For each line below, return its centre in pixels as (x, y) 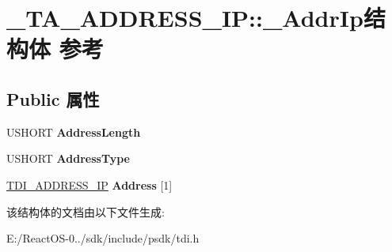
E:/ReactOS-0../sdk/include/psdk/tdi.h (103, 238)
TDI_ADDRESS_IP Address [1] (89, 184)
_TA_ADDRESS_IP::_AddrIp (185, 18)
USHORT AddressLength (74, 132)
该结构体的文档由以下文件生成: (86, 211)
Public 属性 (53, 98)
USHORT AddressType (68, 158)
